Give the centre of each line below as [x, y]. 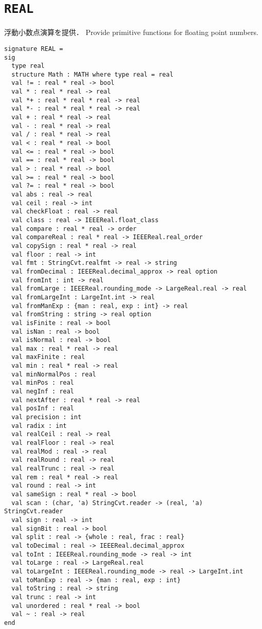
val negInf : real [43, 392]
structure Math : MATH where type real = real [92, 74]
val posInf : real [43, 409]
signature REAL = [34, 49]
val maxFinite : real [48, 357]
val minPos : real [43, 383]
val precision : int [46, 417]
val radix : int [39, 426]
